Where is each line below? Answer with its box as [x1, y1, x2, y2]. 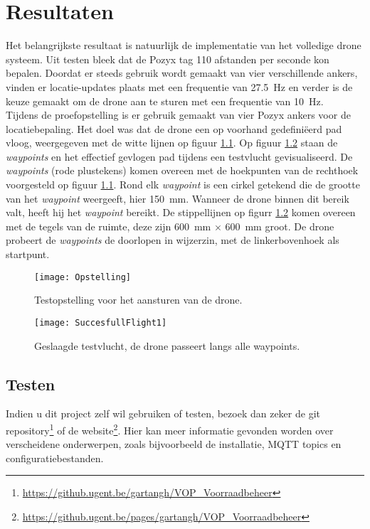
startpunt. [6, 247, 50, 262]
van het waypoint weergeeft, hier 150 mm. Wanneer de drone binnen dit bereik [6, 191, 349, 205]
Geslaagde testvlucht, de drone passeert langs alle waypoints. [34, 338, 300, 353]
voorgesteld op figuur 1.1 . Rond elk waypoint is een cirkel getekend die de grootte [6, 177, 360, 192]
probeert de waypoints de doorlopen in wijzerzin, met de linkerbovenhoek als [6, 233, 339, 247]
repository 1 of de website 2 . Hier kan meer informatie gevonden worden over [6, 420, 334, 437]
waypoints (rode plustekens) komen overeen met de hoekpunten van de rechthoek [6, 163, 359, 178]
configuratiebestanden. [6, 450, 104, 465]
